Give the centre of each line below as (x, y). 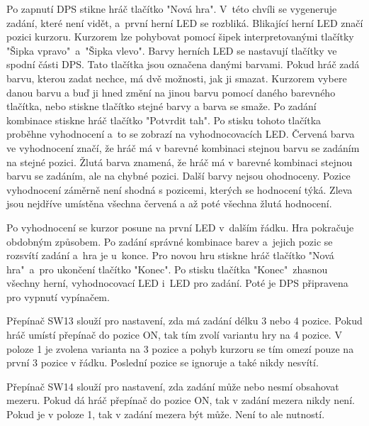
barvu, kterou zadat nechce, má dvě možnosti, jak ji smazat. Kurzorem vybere (177, 78)
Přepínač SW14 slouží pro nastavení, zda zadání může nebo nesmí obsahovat (173, 386)
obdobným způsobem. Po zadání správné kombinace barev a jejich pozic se (170, 241)
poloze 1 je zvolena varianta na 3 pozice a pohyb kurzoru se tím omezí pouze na (180, 348)
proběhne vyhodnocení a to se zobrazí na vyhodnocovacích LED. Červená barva (181, 134)
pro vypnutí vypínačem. (58, 296)
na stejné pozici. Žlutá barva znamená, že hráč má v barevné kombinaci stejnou (180, 162)
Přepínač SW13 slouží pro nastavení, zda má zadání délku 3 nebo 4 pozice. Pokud (184, 321)
